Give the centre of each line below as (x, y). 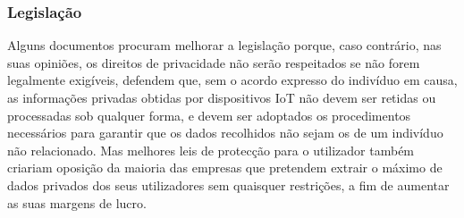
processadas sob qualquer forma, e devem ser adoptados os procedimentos (209, 115)
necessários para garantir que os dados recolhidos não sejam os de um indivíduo (225, 133)
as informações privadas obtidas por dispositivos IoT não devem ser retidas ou (222, 97)
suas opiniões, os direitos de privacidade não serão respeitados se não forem (214, 62)
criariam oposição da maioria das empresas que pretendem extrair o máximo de (225, 168)
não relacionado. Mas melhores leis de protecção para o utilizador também (211, 150)
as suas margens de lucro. (77, 202)
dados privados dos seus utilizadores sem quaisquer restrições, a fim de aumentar (228, 184)
